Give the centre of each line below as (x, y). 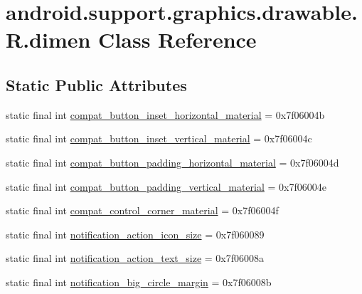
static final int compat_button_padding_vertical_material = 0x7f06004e (166, 186)
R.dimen (48, 40)
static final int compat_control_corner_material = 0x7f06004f (142, 210)
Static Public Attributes (96, 84)
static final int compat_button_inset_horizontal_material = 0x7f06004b (165, 114)
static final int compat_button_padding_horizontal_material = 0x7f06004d (172, 162)
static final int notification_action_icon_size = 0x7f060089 (135, 234)
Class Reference (177, 40)
